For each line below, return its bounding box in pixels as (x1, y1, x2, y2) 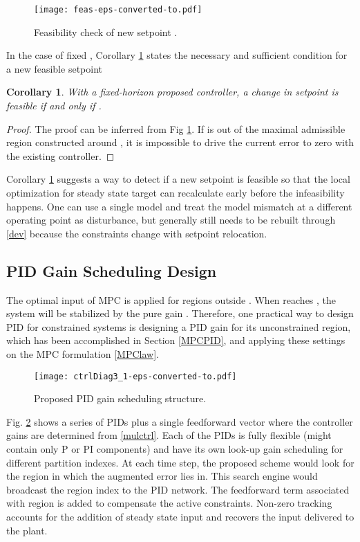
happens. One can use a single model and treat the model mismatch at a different (6, 199, 352, 213)
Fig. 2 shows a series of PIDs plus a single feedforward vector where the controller (6, 414, 353, 428)
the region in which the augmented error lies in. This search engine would (6, 469, 318, 483)
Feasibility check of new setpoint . (34, 24, 178, 39)
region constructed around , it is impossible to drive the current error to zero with (6, 135, 354, 150)
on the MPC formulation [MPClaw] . (6, 346, 159, 361)
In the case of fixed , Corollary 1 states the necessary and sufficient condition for (6, 48, 348, 62)
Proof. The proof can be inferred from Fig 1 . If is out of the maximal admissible (6, 121, 345, 136)
